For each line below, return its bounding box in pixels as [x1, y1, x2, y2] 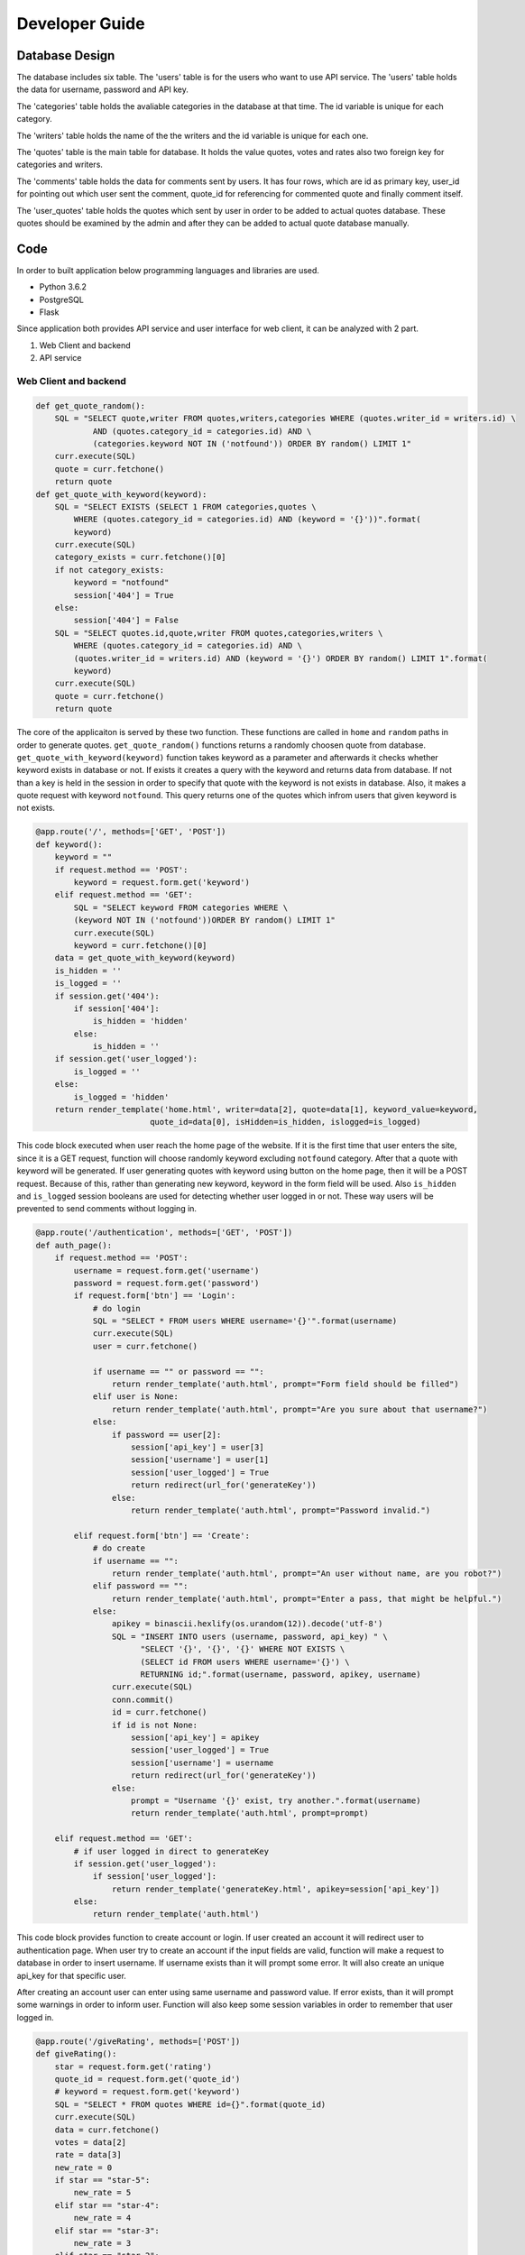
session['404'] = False [73, 615, 180, 626]
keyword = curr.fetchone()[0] [73, 940, 207, 951]
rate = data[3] [54, 2149, 122, 2160]
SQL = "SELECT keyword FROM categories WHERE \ [73, 902, 289, 913]
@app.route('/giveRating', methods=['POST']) [35, 2036, 241, 2047]
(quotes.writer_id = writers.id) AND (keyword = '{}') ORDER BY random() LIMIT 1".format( [73, 653, 488, 663]
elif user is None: [92, 1392, 180, 1402]
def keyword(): [35, 839, 103, 850]
